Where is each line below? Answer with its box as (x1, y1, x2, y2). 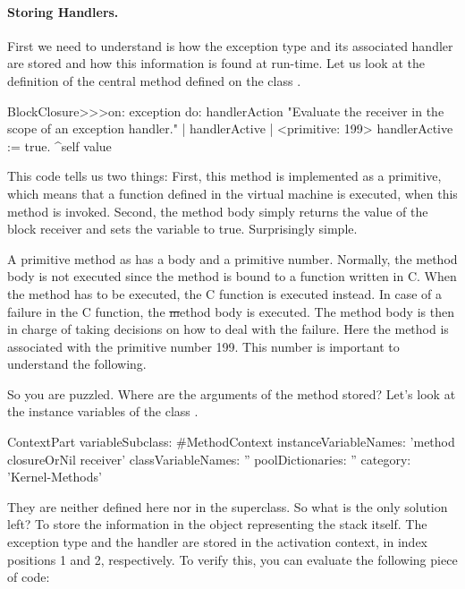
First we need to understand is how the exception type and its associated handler (7, 36, 453, 55)
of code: (7, 568, 50, 586)
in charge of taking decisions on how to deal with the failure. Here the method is (7, 320, 449, 338)
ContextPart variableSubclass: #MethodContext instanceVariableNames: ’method (7, 432, 455, 451)
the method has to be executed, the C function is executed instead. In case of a (7, 284, 442, 303)
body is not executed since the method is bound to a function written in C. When (7, 267, 457, 286)
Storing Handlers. (7, 2, 119, 21)
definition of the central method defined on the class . (7, 71, 301, 90)
